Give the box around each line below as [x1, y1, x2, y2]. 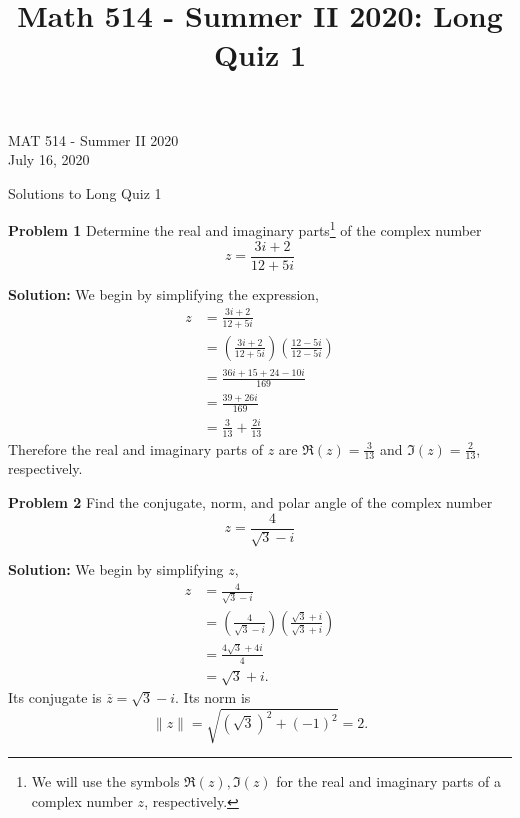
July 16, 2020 [8, 149, 90, 170]
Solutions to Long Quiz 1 [8, 182, 162, 203]
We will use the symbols [31, 771, 180, 792]
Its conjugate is [8, 687, 102, 708]
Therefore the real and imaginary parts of [8, 438, 264, 459]
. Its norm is [175, 687, 251, 708]
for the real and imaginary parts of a [276, 771, 501, 792]
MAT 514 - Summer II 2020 [8, 129, 179, 150]
